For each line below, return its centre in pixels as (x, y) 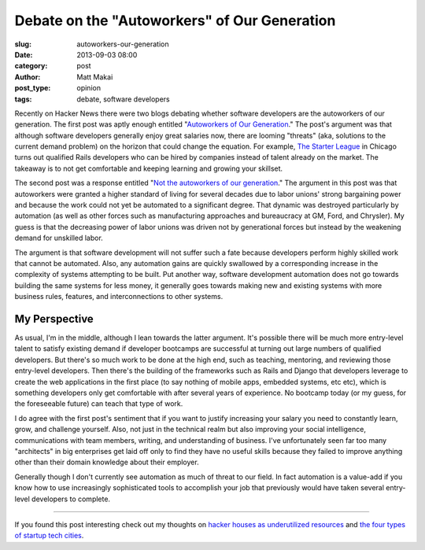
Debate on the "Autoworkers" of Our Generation (175, 20)
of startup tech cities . (49, 536)
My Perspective (54, 319)
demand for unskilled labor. (59, 238)
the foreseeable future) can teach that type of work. (99, 404)
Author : (28, 77)
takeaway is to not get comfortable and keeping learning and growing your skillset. (149, 168)
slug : (23, 44)
